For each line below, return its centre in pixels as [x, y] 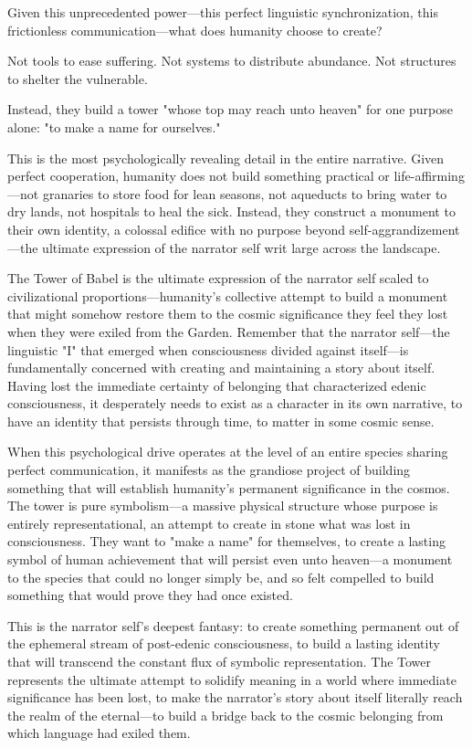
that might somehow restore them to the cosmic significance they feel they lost [228, 314]
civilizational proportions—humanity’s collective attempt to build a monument [228, 295]
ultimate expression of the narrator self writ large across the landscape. [241, 247]
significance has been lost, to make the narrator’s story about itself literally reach [235, 697]
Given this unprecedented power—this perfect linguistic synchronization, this [223, 12]
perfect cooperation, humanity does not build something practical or [199, 176]
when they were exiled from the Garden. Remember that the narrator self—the [229, 331]
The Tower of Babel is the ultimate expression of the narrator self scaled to [218, 278]
